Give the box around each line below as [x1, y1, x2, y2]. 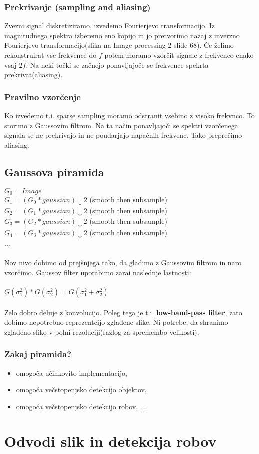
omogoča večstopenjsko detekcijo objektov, [16, 384, 147, 395]
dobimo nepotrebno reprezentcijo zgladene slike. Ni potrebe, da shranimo [4, 317, 228, 327]
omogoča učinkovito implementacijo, [16, 367, 127, 378]
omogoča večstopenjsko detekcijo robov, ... [16, 401, 146, 411]
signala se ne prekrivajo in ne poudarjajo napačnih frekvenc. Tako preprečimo [4, 130, 242, 140]
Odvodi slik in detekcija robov [4, 430, 217, 451]
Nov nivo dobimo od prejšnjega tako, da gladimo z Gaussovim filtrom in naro [4, 257, 242, 268]
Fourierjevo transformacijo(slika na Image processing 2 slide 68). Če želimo [4, 40, 234, 50]
